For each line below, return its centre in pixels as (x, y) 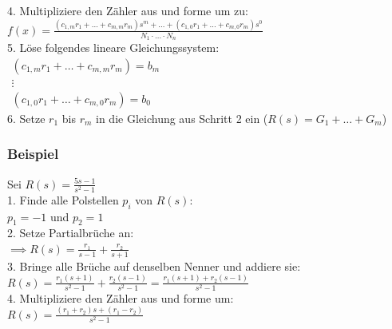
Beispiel (33, 154)
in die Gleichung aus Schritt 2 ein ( (182, 118)
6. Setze (26, 118)
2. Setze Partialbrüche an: (71, 233)
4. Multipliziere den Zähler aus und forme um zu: (128, 10)
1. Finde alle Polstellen (63, 199)
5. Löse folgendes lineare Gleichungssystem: (113, 48)
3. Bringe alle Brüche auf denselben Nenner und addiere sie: (154, 266)
